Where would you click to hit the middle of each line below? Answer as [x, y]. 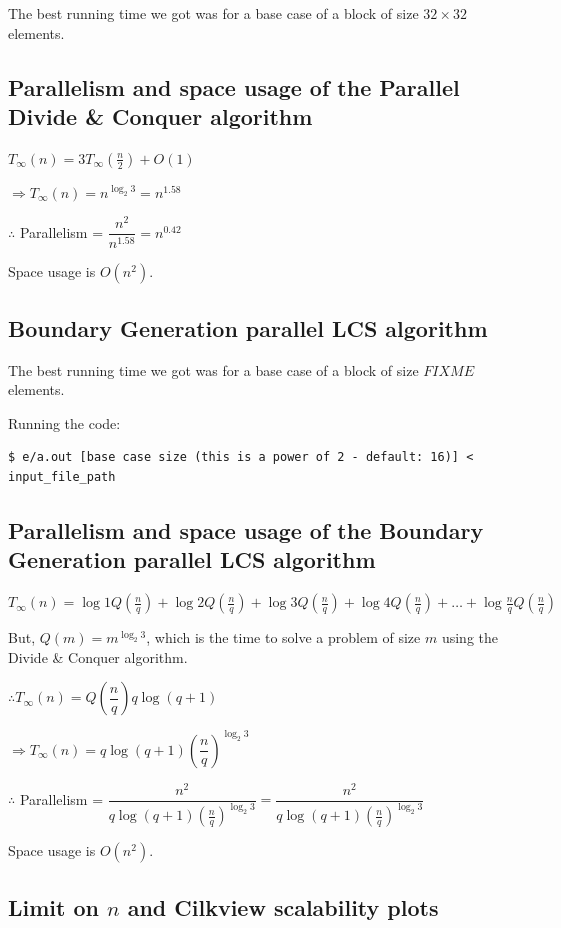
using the [469, 637]
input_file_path [62, 476]
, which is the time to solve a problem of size [283, 637]
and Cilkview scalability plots [283, 906]
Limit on [53, 906]
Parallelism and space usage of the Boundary [246, 529]
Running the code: [64, 422]
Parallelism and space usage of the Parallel [234, 86]
